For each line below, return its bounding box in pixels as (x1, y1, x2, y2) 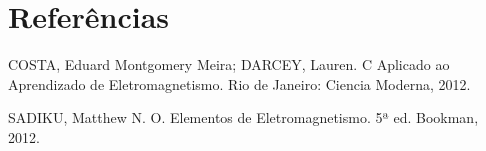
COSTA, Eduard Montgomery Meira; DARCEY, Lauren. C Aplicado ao (8, 54, 450, 75)
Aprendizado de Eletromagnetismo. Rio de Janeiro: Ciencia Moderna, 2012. (8, 73, 471, 94)
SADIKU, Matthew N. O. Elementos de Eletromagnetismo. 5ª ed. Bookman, (8, 107, 479, 128)
